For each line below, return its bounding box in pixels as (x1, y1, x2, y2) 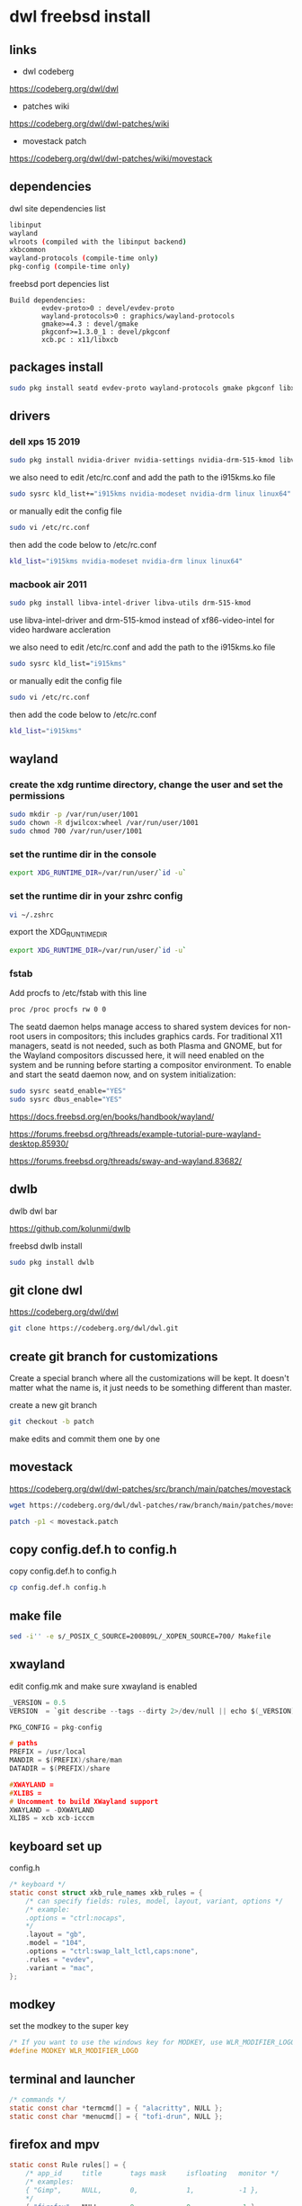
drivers (9, 408, 51, 424)
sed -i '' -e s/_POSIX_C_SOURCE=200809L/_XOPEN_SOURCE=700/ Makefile (9, 1632, 271, 1641)
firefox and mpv (9, 2137, 101, 2152)
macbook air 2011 (9, 578, 87, 590)
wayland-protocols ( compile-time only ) (9, 254, 159, 263)
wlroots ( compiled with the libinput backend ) (9, 237, 187, 247)
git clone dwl (9, 1283, 83, 1298)
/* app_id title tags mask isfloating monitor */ (25, 2169, 280, 2178)
